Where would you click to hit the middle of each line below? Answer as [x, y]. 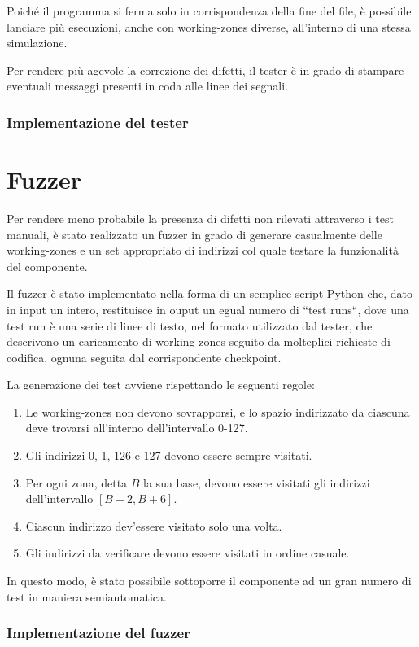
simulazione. [37, 43]
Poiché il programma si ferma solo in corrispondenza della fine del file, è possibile [209, 11]
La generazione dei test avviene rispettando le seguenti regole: [161, 385]
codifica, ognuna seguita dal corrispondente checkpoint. [144, 357]
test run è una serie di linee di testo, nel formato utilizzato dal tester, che [190, 325]
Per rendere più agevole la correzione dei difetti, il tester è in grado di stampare [205, 70]
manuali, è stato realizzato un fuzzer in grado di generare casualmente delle [194, 234]
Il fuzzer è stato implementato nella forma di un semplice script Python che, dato [210, 293]
